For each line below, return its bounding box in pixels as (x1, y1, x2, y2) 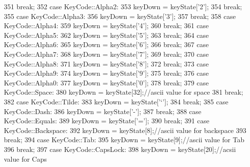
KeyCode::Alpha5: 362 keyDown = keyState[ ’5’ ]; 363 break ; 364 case (4, 30, 209, 40)
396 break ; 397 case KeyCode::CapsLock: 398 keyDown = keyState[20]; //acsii (4, 144, 236, 154)
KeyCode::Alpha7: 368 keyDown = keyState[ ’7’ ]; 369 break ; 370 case (4, 49, 209, 59)
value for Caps (4, 153, 47, 164)
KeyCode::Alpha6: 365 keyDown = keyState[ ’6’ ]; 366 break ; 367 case (4, 39, 209, 50)
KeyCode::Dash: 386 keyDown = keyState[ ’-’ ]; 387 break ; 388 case (4, 106, 202, 116)
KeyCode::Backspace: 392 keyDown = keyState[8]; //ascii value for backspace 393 (4, 125, 247, 135)
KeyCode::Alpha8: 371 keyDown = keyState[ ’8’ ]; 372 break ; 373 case (4, 58, 209, 68)
